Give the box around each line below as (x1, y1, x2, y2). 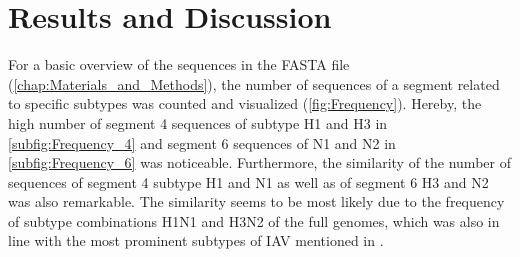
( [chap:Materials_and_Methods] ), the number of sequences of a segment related (8, 73, 500, 94)
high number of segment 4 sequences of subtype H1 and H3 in (8, 112, 388, 133)
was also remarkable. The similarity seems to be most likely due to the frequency (8, 191, 505, 212)
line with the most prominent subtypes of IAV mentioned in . (8, 230, 384, 251)
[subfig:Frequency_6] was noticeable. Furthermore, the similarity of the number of (8, 152, 511, 173)
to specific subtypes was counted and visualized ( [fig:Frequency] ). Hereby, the (8, 93, 482, 114)
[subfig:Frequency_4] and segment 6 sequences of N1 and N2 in (8, 132, 396, 153)
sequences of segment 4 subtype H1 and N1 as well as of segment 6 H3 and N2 (8, 171, 489, 192)
